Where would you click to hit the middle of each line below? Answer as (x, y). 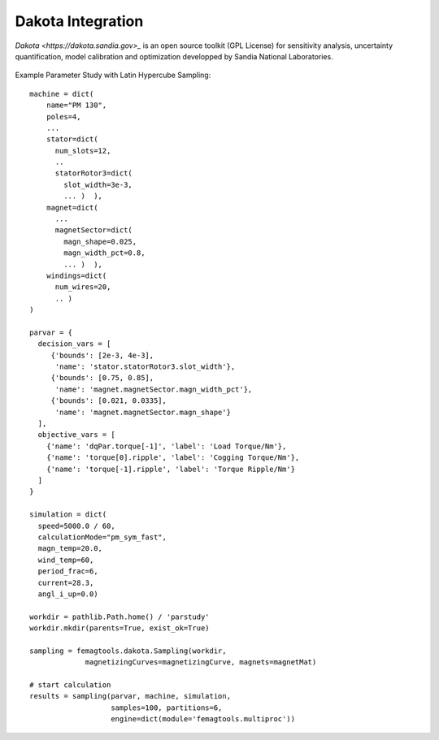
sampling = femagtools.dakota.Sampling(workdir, (128, 651)
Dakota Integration (79, 21)
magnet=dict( (72, 208)
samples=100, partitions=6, (167, 708)
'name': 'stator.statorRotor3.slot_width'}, (145, 367)
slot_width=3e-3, (98, 184)
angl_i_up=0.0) (68, 594)
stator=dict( (72, 139)
